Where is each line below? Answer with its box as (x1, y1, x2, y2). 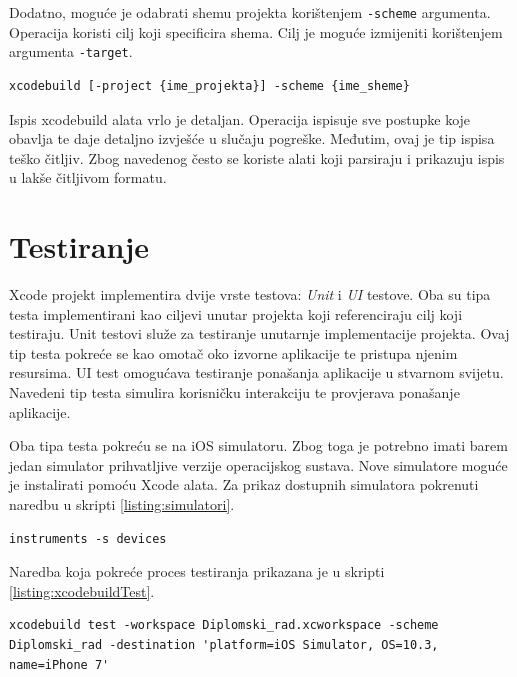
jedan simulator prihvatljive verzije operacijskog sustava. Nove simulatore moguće (9, 454, 508, 475)
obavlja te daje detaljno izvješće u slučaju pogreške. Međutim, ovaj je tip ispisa (9, 128, 495, 149)
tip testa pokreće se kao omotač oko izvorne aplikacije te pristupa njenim (9, 342, 458, 363)
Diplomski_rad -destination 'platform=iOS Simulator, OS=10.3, (9, 637, 439, 652)
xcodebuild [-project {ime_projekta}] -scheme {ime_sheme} (9, 78, 410, 93)
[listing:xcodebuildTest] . (9, 580, 155, 601)
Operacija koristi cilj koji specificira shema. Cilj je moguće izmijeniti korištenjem (9, 21, 503, 42)
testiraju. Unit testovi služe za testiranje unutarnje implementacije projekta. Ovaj (9, 323, 510, 344)
